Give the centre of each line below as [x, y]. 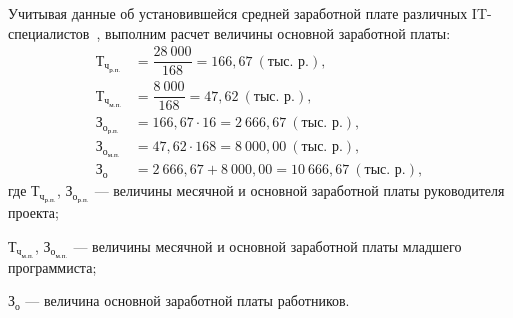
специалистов [49, 32]
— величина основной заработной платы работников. [187, 300]
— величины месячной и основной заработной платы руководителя [299, 190]
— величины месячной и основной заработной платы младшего [267, 245]
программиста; [52, 266]
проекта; [33, 212]
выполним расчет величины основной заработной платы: [278, 32]
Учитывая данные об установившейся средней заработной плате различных [238, 13]
